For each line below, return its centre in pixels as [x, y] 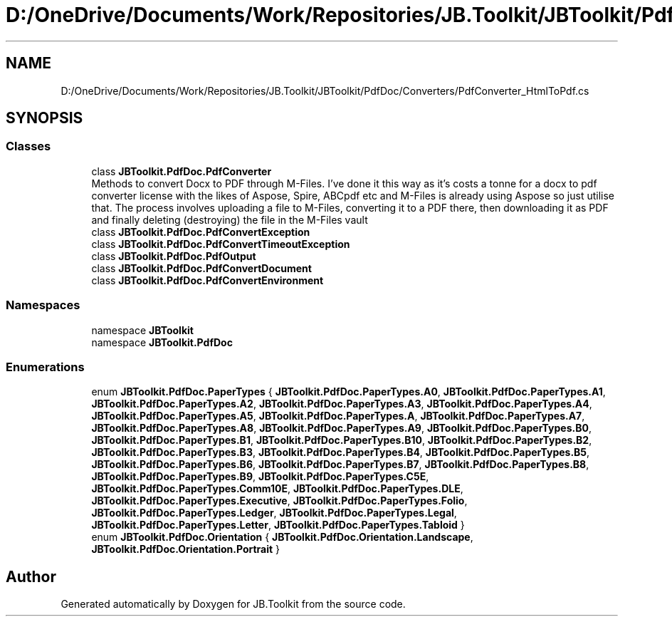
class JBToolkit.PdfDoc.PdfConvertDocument [201, 268]
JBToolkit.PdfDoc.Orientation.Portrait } [186, 549]
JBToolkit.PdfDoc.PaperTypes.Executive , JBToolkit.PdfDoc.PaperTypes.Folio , [279, 501]
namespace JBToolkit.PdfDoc [162, 342]
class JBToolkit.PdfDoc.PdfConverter [182, 171]
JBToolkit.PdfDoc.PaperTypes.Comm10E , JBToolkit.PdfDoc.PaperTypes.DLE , [277, 489]
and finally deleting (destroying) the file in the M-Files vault [230, 219]
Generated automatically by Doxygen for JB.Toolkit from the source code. [233, 604]
